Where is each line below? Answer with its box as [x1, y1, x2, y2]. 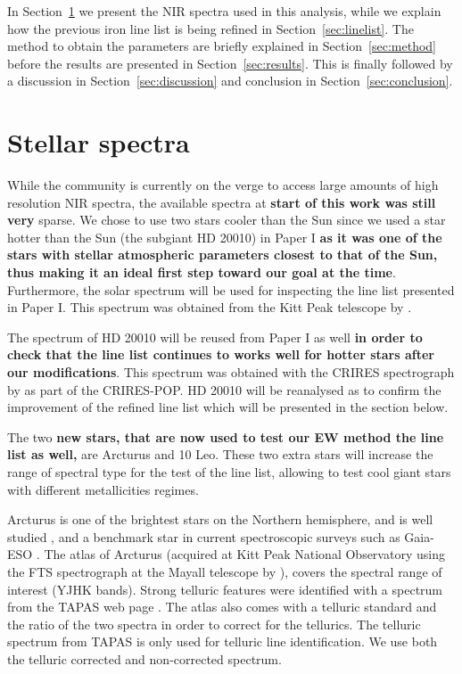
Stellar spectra [7, 124, 190, 160]
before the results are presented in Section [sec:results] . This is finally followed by [7, 53, 453, 72]
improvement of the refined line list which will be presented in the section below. [7, 398, 449, 416]
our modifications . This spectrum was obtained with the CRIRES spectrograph [7, 363, 455, 382]
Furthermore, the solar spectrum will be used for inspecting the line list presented [7, 280, 455, 299]
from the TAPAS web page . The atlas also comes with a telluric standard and [7, 597, 437, 616]
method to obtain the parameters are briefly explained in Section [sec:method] [7, 37, 437, 55]
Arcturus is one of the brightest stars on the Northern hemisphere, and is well [7, 510, 433, 529]
